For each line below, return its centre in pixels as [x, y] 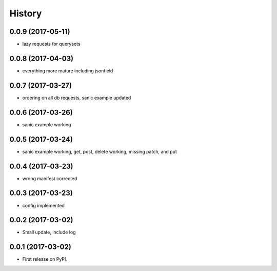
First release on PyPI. [45, 259]
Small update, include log [49, 232]
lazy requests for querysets [51, 44]
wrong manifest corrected [50, 178]
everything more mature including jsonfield [68, 71]
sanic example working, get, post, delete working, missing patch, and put [100, 151]
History [26, 13]
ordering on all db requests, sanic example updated [77, 98]
